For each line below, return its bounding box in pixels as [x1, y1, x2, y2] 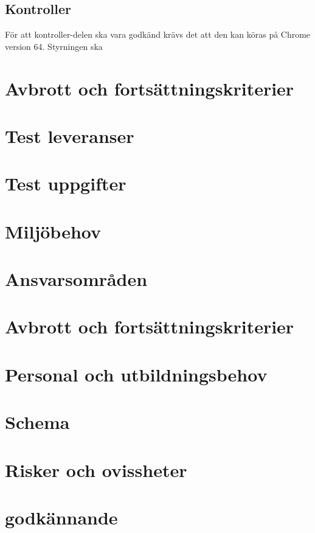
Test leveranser [5, 123, 134, 148]
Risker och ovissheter [5, 457, 187, 482]
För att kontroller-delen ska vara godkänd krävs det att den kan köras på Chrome [5, 28, 311, 41]
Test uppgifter [5, 171, 126, 196]
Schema [5, 409, 70, 434]
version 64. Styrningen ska [5, 40, 103, 52]
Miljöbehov [5, 218, 102, 243]
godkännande [5, 504, 118, 529]
